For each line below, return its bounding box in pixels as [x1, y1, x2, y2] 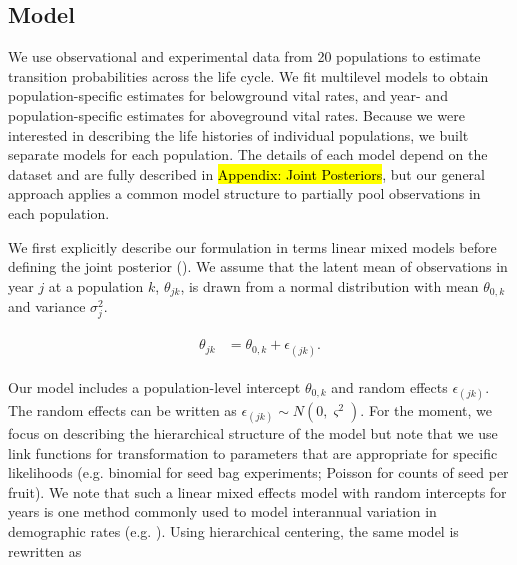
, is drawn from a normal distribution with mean [180, 275, 479, 296]
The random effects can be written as [8, 399, 237, 420]
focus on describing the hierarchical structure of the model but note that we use [8, 422, 498, 443]
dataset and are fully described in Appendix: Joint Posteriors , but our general [8, 163, 485, 184]
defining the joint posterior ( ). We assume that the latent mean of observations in [8, 256, 508, 277]
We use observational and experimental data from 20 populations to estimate [8, 46, 481, 67]
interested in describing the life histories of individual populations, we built [8, 124, 469, 145]
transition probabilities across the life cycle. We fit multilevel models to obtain [8, 65, 489, 86]
